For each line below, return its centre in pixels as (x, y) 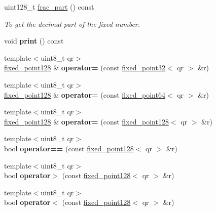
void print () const (34, 41)
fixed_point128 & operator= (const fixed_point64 (85, 94)
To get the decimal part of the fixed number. (72, 24)
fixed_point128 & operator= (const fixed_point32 (85, 68)
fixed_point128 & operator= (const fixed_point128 (86, 121)
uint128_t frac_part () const (49, 7)
